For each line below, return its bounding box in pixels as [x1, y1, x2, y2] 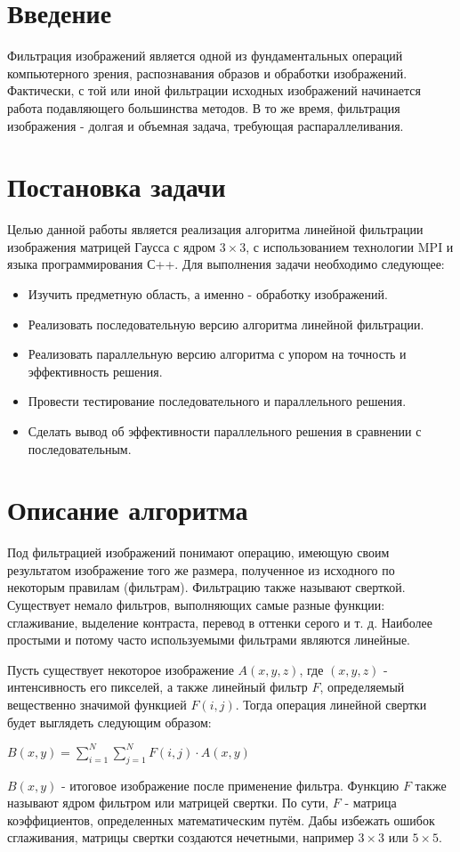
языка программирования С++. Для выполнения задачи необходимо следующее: [7, 255, 445, 273]
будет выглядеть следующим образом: [7, 712, 212, 731]
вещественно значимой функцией [7, 695, 187, 714]
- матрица [344, 793, 397, 812]
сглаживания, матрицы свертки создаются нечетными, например [7, 828, 354, 847]
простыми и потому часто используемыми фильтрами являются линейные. [7, 630, 411, 649]
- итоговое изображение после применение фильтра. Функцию [61, 775, 399, 794]
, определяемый [319, 678, 405, 696]
